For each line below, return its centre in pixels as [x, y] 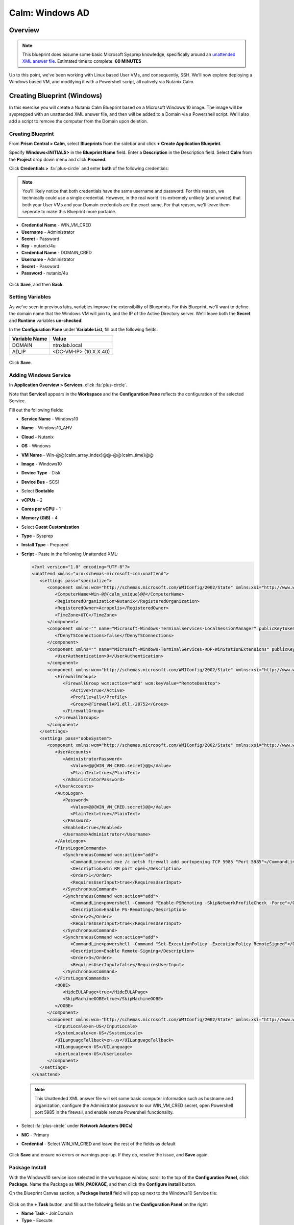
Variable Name [30, 339]
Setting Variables [30, 297]
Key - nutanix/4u [38, 245]
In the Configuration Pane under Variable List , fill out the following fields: [83, 329]
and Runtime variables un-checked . [46, 320]
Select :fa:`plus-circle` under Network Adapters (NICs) [77, 1126]
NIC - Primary [35, 1135]
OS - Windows [36, 446]
